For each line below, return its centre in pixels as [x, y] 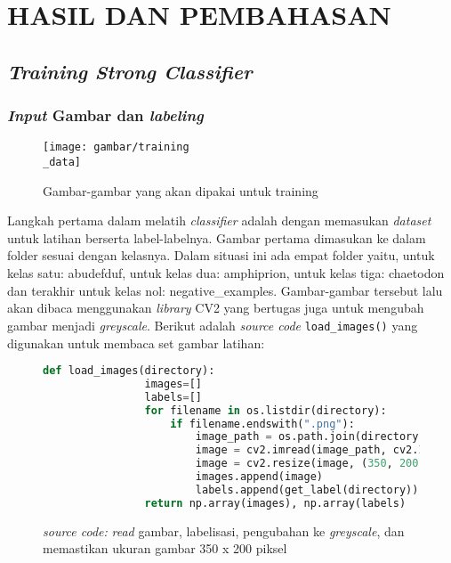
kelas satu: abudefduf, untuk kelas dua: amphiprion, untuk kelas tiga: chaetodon [226, 273]
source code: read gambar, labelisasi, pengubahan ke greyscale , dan [224, 530]
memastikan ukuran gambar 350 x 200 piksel [165, 548]
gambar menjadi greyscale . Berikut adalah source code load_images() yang [213, 325]
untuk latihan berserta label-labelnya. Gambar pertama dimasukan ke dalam [217, 237]
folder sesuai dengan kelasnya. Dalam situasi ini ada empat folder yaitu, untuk [221, 255]
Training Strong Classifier [130, 71]
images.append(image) [259, 477]
